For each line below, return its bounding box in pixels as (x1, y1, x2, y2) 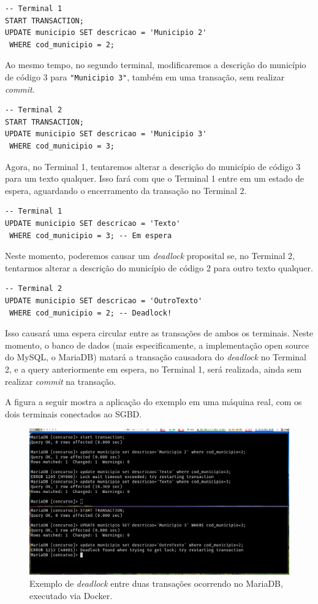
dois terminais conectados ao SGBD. (5, 407, 142, 420)
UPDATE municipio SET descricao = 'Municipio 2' (5, 28, 207, 37)
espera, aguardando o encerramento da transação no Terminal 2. (5, 184, 247, 196)
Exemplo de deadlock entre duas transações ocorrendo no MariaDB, (29, 576, 283, 589)
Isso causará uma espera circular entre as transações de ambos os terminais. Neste (5, 327, 314, 339)
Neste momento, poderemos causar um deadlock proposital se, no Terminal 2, (5, 249, 295, 262)
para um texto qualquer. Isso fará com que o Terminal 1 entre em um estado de (5, 172, 305, 185)
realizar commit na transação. (5, 374, 116, 387)
